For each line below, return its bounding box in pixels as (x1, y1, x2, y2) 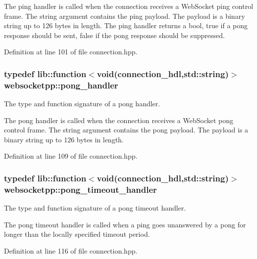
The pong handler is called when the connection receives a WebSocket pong (4, 115, 233, 125)
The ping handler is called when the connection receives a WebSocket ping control (4, 1, 254, 11)
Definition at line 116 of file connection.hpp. (4, 246, 138, 256)
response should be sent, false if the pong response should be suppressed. (4, 30, 225, 40)
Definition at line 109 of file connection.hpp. (4, 151, 138, 161)
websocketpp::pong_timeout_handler (4, 183, 157, 195)
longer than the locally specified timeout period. (4, 229, 150, 239)
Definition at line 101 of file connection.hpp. (4, 46, 138, 57)
